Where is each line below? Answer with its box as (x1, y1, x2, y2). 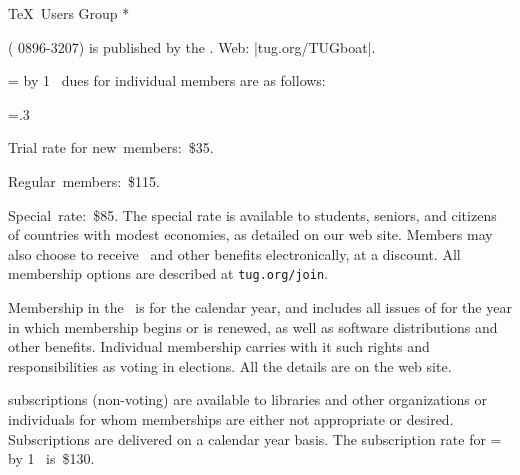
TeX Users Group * (8, 3, 130, 23)
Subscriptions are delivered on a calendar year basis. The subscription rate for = (8, 428, 502, 449)
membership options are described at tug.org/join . (8, 263, 328, 284)
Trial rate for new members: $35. (8, 137, 214, 158)
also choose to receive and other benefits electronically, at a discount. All (8, 243, 461, 264)
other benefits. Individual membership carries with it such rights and (8, 336, 430, 357)
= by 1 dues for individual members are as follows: (8, 70, 326, 91)
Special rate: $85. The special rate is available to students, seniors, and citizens (8, 204, 497, 225)
